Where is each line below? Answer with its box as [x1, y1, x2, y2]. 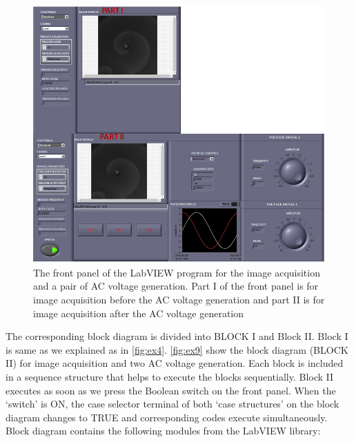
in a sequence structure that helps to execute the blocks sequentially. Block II [6, 370, 334, 383]
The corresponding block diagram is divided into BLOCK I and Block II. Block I [6, 329, 348, 343]
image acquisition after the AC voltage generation [33, 305, 244, 320]
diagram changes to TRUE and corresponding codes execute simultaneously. [6, 410, 328, 424]
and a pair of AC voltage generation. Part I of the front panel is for [33, 279, 319, 293]
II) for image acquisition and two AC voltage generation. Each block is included [6, 356, 344, 370]
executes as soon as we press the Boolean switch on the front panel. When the [6, 383, 336, 397]
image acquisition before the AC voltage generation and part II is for [33, 292, 325, 307]
